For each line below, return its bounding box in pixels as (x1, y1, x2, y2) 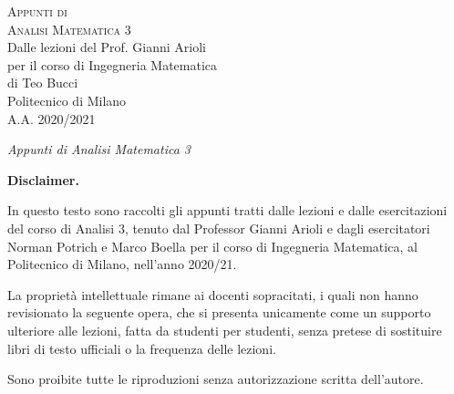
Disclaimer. (7, 170, 79, 189)
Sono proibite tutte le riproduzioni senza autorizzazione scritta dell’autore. (7, 369, 424, 389)
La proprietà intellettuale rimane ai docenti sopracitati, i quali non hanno (7, 285, 418, 304)
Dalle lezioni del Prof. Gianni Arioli (7, 37, 206, 57)
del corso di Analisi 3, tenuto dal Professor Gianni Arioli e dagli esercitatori (7, 218, 430, 237)
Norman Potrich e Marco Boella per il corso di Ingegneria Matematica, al (7, 236, 418, 255)
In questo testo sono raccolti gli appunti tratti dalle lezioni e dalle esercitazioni (7, 201, 448, 220)
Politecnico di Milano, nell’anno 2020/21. (7, 254, 237, 274)
